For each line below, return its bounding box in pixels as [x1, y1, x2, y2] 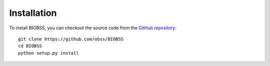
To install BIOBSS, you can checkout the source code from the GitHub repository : [9, 25, 177, 31]
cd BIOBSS [18, 43, 42, 49]
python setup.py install [18, 50, 79, 56]
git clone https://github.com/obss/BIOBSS [18, 36, 124, 42]
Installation [9, 7, 57, 18]
